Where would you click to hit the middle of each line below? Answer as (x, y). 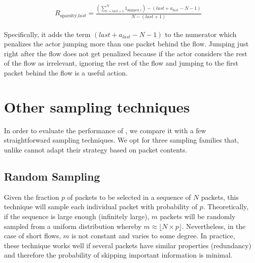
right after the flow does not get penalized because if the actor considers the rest (126, 53)
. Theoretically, (226, 207)
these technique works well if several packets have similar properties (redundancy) (128, 245)
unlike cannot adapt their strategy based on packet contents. (96, 149)
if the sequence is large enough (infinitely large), (77, 216)
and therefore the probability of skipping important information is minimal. (118, 255)
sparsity (68, 16)
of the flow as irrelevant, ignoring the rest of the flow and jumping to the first (121, 63)
